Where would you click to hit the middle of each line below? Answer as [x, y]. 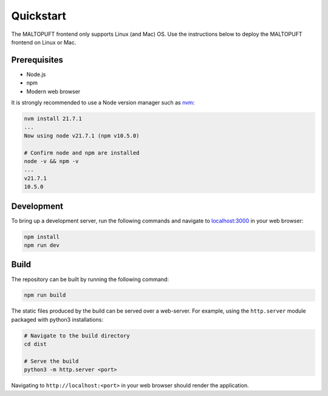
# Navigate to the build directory [77, 335]
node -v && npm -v [51, 161]
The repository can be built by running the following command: [90, 279]
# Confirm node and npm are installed [82, 153]
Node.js [36, 74]
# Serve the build [51, 361]
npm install [42, 237]
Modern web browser [53, 91]
